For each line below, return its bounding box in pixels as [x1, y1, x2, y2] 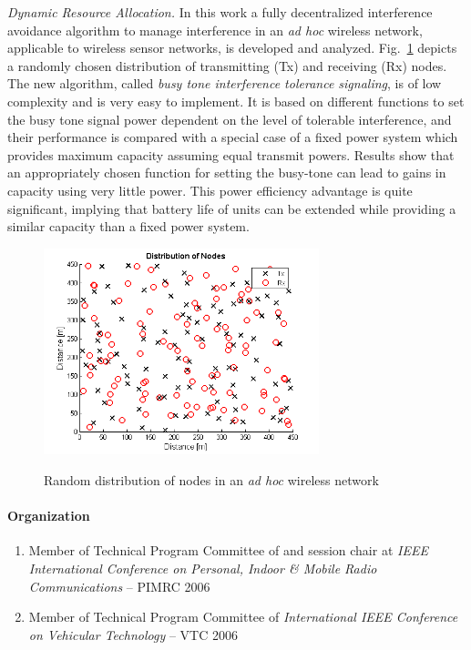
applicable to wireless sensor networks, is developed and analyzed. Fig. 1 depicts [7, 38, 457, 57]
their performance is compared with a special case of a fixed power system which [7, 127, 458, 147]
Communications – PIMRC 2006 [28, 576, 210, 595]
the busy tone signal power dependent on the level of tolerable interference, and [7, 109, 452, 128]
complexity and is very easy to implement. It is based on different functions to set [7, 91, 465, 110]
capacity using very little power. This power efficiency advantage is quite [7, 180, 413, 199]
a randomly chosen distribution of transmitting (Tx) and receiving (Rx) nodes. [7, 56, 447, 75]
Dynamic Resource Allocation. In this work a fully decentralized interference [7, 3, 433, 21]
